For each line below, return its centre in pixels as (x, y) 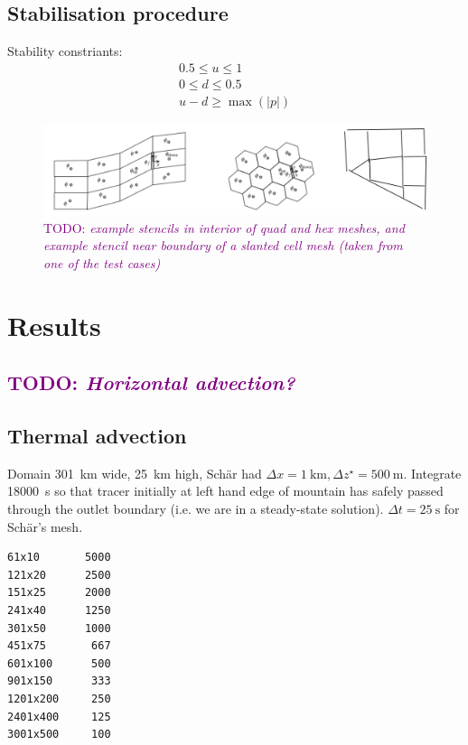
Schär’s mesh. (45, 526)
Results (54, 325)
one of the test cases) (102, 262)
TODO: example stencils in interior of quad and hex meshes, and (224, 227)
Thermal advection (97, 436)
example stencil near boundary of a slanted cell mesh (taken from (223, 245)
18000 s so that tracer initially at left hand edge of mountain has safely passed (225, 491)
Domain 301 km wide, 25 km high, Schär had (135, 473)
